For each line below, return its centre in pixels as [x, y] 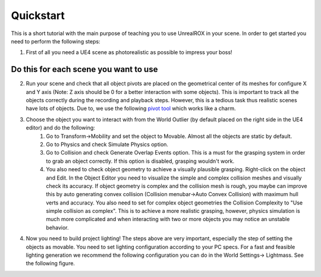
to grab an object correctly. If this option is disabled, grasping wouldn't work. [140, 161]
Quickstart [38, 15]
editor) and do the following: [60, 128]
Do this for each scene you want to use [84, 69]
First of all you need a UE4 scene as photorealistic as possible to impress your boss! [129, 52]
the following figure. [51, 263]
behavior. [57, 227]
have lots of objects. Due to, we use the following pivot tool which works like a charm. [131, 108]
